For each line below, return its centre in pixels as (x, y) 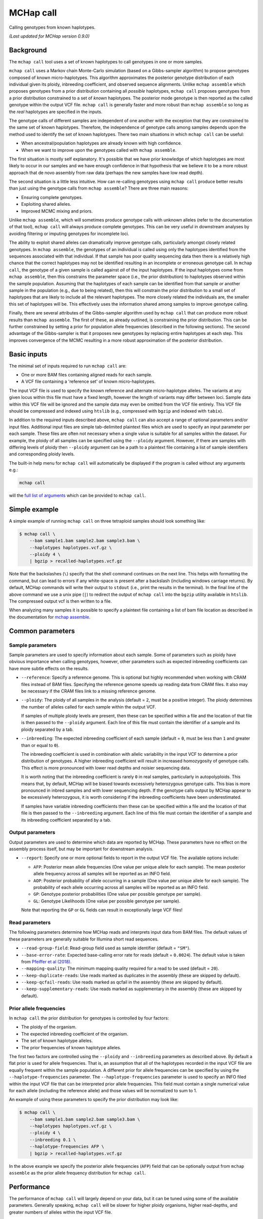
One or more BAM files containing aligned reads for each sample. (87, 374)
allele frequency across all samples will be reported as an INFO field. (102, 874)
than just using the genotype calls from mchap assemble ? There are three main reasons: (99, 188)
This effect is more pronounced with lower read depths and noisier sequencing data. (106, 767)
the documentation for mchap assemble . (50, 617)
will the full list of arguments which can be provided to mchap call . (77, 495)
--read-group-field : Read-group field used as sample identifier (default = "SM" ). (106, 948)
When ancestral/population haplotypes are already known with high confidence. (102, 143)
